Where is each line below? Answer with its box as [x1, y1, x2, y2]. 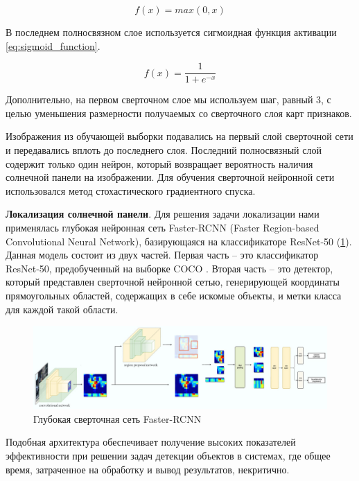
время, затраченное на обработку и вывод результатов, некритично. [6, 462, 290, 476]
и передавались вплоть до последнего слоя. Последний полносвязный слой [6, 143, 322, 157]
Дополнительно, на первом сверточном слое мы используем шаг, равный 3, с [6, 92, 331, 107]
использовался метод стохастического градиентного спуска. [6, 183, 256, 198]
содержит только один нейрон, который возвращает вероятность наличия [6, 156, 313, 170]
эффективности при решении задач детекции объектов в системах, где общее [6, 448, 331, 463]
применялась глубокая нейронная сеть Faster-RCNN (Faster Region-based [6, 220, 319, 234]
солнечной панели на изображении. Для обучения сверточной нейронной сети [6, 170, 335, 184]
